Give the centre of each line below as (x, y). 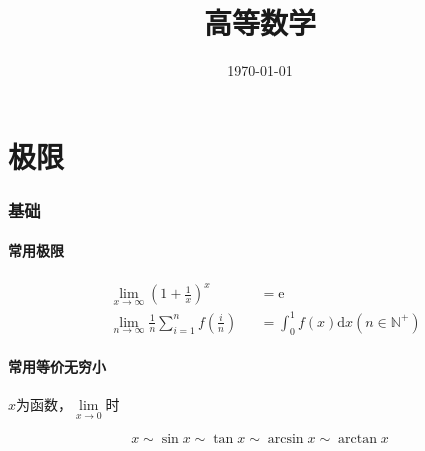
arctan (357, 438)
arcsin (285, 438)
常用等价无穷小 (57, 366)
